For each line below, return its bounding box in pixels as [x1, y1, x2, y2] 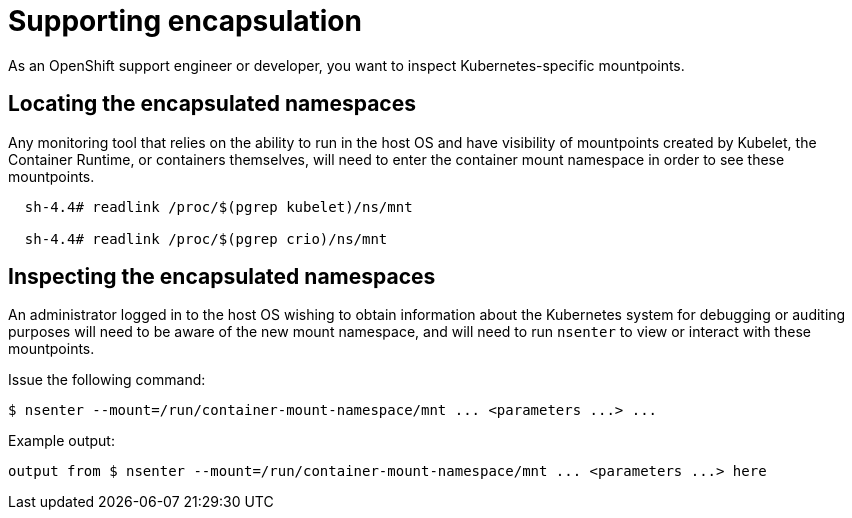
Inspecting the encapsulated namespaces [8, 264, 436, 290]
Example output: [8, 432, 115, 450]
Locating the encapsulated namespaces [8, 91, 416, 117]
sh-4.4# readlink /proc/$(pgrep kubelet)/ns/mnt [24, 198, 413, 215]
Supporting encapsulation [8, 4, 362, 38]
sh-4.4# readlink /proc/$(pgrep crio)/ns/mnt [24, 230, 388, 247]
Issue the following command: [8, 371, 206, 389]
